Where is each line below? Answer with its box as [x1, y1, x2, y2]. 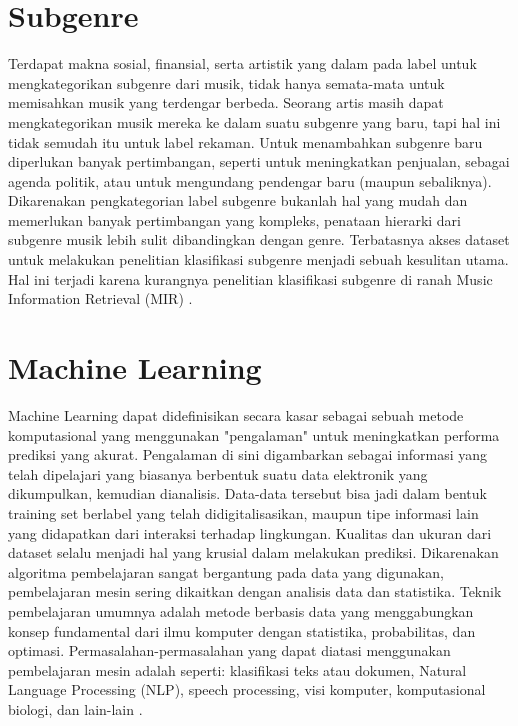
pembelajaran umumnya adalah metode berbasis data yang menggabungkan [8, 600, 474, 621]
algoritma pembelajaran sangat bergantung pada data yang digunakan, [8, 561, 444, 582]
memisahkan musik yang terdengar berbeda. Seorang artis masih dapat [8, 92, 444, 113]
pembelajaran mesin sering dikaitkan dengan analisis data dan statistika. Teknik [8, 581, 502, 602]
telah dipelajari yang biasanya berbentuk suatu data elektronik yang [8, 463, 428, 484]
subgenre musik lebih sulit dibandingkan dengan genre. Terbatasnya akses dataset [8, 229, 510, 250]
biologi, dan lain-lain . [8, 698, 143, 719]
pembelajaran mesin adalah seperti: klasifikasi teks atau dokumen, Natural [8, 659, 467, 680]
